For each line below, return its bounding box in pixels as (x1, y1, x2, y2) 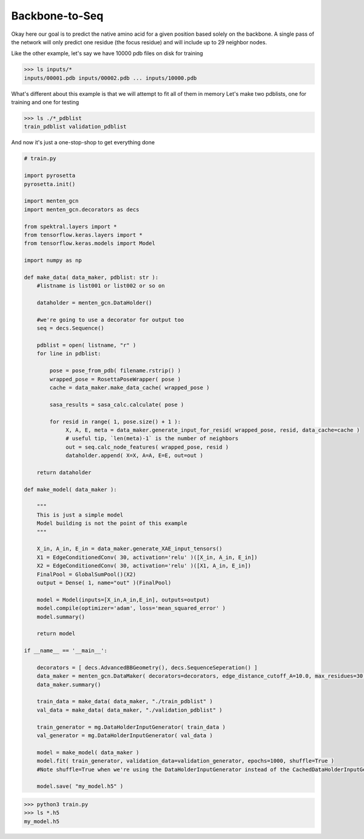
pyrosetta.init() (24, 181, 76, 187)
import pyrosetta (24, 172, 76, 179)
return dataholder (36, 469, 92, 476)
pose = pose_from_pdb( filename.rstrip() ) (49, 367, 181, 374)
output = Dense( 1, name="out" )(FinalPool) (36, 579, 172, 586)
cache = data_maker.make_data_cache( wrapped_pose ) (49, 384, 210, 391)
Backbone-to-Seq (11, 9, 104, 22)
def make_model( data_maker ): (24, 486, 118, 493)
